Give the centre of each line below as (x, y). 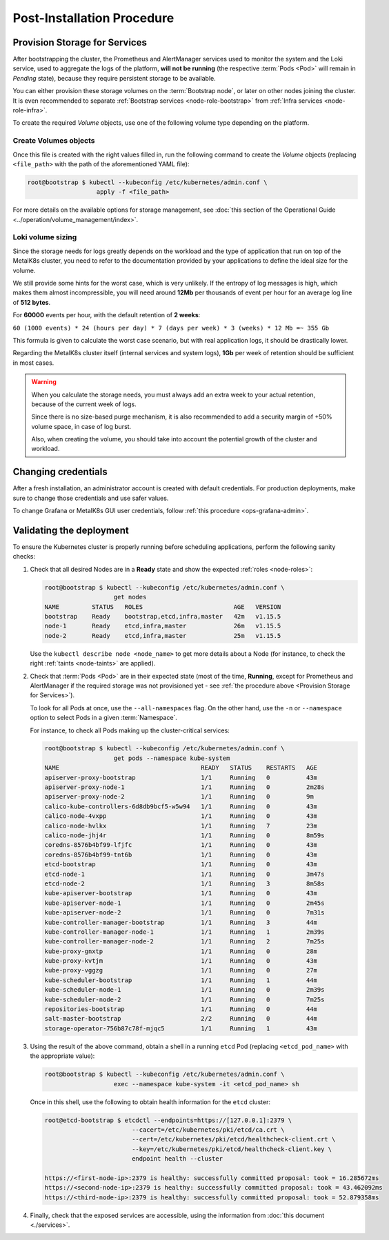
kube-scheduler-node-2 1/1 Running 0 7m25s (184, 999)
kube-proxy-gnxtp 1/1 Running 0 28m (181, 951)
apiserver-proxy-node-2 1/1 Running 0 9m (179, 797)
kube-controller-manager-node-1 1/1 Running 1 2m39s (184, 932)
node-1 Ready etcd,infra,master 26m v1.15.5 (163, 626)
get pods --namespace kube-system (172, 758)
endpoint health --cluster (177, 1159)
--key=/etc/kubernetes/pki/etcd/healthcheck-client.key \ (232, 1149)
